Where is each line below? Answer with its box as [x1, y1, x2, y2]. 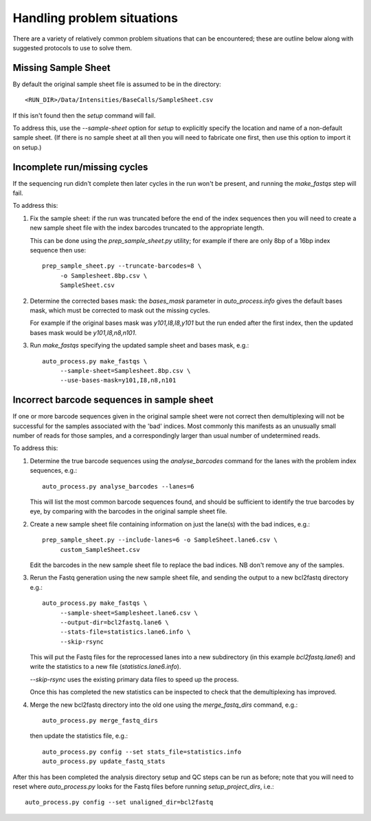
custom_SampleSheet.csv [60, 546, 140, 553]
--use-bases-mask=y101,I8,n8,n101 [60, 376, 177, 385]
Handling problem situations [12, 10, 179, 25]
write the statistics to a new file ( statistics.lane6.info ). [30, 663, 181, 671]
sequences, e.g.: [30, 467, 78, 475]
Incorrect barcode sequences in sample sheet [12, 394, 214, 406]
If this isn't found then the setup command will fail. [12, 111, 156, 120]
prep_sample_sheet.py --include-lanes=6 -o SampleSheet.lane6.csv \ [42, 536, 278, 544]
